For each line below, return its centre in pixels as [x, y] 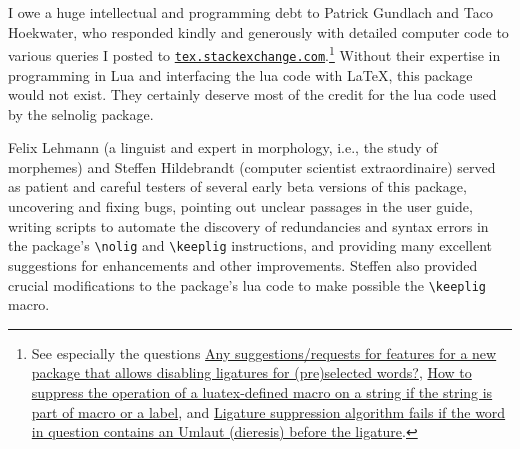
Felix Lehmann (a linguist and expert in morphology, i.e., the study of [223, 147]
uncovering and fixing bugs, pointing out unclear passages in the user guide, [240, 206]
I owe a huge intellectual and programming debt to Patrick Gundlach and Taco [250, 12]
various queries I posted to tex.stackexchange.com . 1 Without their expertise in [254, 53]
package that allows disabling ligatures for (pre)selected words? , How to [251, 372]
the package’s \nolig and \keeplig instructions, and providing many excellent [250, 245]
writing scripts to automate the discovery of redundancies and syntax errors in [248, 225]
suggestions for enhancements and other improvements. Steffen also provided [243, 264]
